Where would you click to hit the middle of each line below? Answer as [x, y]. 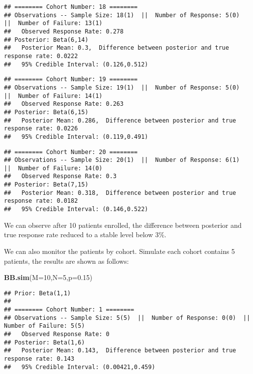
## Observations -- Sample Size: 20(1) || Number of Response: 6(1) [122, 160]
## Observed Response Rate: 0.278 [64, 31]
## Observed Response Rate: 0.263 [64, 104]
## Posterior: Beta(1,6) [44, 342]
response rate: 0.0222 [41, 56]
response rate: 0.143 [39, 358]
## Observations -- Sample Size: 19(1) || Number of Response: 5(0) [122, 87]
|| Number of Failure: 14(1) [53, 96]
